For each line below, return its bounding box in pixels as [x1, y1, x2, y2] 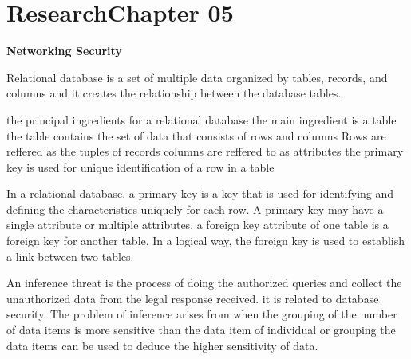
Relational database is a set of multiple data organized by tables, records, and [6, 69, 388, 85]
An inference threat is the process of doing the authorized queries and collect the [6, 274, 402, 291]
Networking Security [6, 42, 122, 59]
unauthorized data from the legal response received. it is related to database [6, 290, 379, 306]
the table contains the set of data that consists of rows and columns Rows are [6, 127, 386, 144]
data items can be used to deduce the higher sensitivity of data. [6, 337, 318, 353]
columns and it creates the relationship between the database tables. [6, 85, 342, 101]
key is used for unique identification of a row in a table [6, 158, 275, 175]
